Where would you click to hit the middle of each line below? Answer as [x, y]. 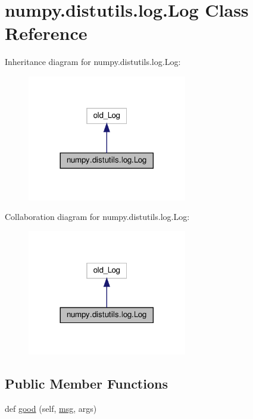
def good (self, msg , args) [51, 409]
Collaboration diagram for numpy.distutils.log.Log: [97, 217]
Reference [46, 33]
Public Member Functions [86, 384]
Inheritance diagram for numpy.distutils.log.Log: [93, 62]
